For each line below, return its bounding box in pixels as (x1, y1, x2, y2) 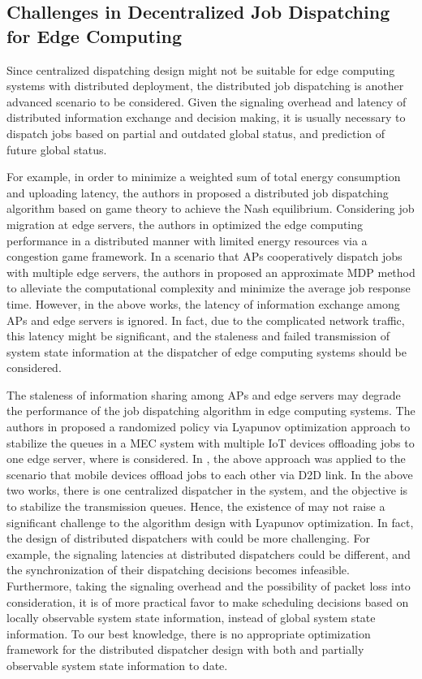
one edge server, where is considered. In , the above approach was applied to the (6, 450, 406, 467)
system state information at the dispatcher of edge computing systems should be (6, 343, 407, 360)
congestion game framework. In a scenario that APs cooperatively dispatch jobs (6, 248, 403, 265)
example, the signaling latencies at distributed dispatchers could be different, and (6, 545, 411, 562)
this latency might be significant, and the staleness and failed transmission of (6, 327, 390, 344)
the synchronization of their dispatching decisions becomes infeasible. (6, 561, 350, 578)
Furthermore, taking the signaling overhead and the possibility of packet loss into (6, 577, 411, 594)
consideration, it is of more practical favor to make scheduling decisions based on (6, 593, 409, 610)
